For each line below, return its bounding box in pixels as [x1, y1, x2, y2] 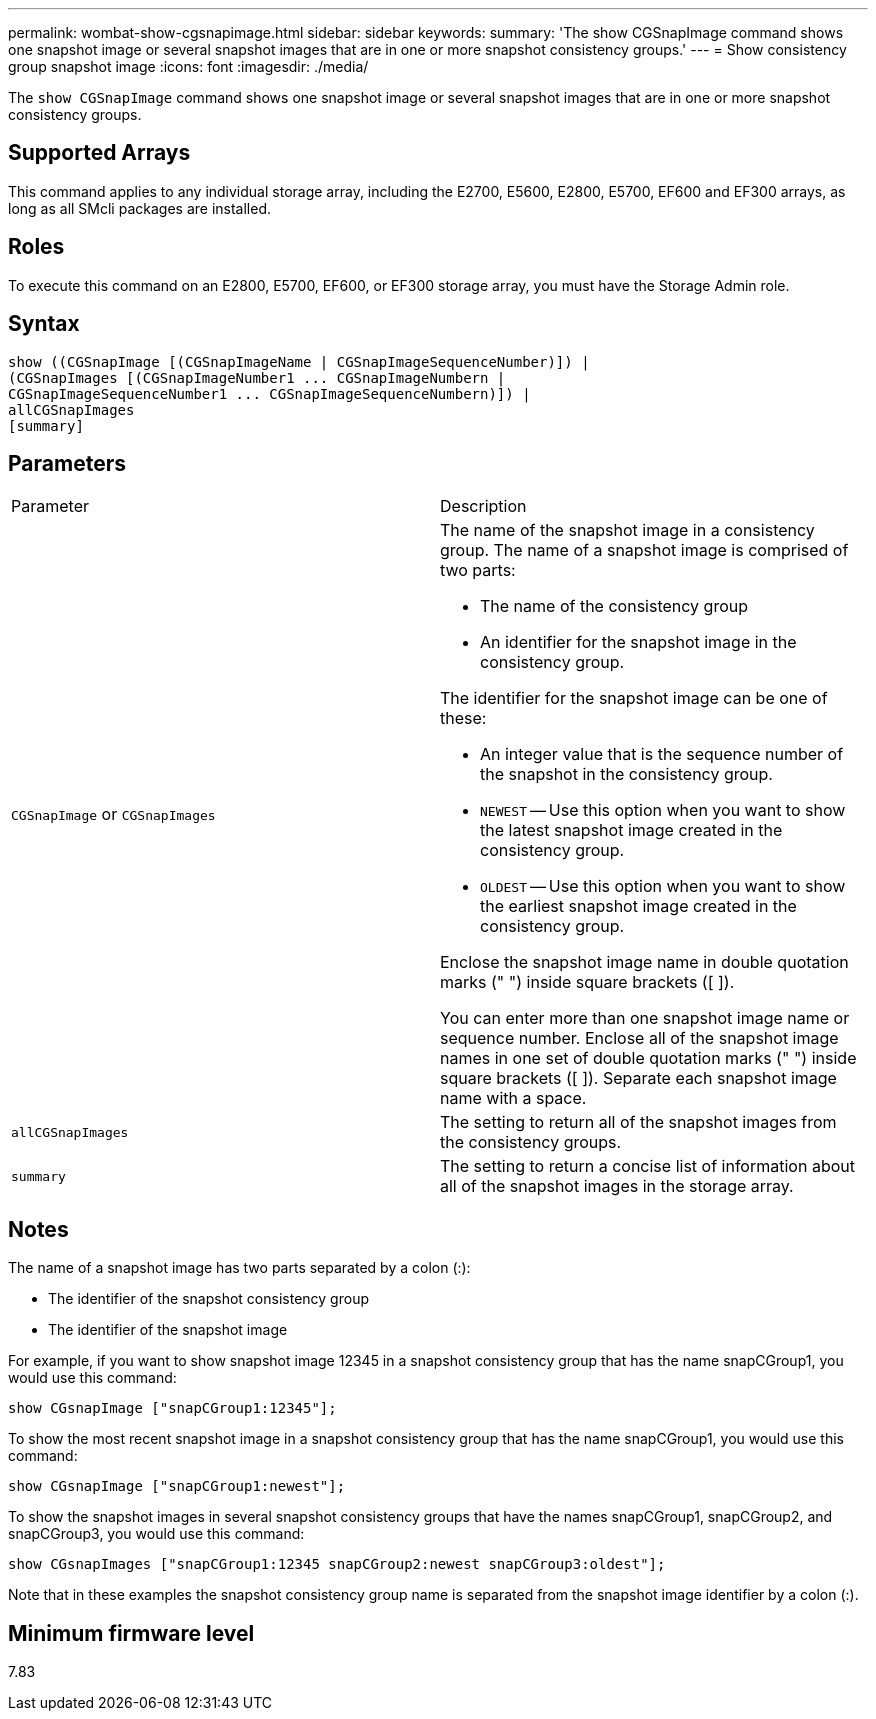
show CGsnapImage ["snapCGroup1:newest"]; [8, 1478, 346, 1495]
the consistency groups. [440, 1132, 622, 1153]
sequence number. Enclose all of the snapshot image [440, 1028, 839, 1049]
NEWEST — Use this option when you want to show [480, 800, 846, 821]
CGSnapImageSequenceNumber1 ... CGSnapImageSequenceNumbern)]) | [8, 385, 531, 402]
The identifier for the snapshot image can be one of [440, 688, 828, 709]
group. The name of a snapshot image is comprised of [440, 540, 849, 561]
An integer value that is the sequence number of [480, 744, 844, 765]
